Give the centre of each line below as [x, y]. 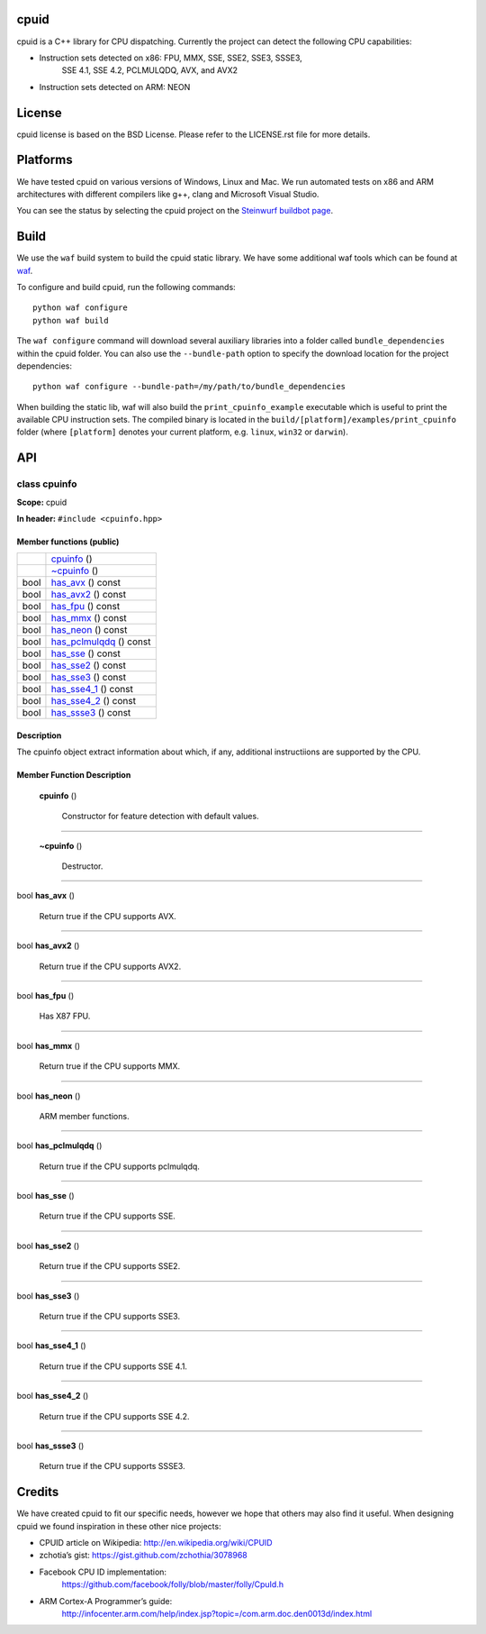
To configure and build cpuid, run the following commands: [126, 287]
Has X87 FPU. [65, 1016]
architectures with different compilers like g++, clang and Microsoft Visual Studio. [168, 194]
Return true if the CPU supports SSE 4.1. [113, 1366]
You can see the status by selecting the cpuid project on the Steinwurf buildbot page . [175, 211]
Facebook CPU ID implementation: [103, 1572]
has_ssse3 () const [91, 713]
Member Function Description [74, 775]
